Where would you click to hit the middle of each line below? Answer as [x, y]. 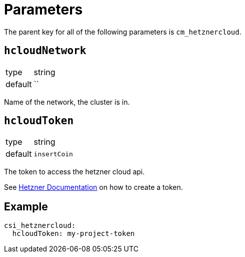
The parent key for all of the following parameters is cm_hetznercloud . [123, 32]
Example [26, 206]
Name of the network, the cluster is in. [67, 102]
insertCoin [53, 154]
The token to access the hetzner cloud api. [74, 172]
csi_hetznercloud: [40, 226]
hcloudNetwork [45, 51]
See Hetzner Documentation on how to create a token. [93, 187]
